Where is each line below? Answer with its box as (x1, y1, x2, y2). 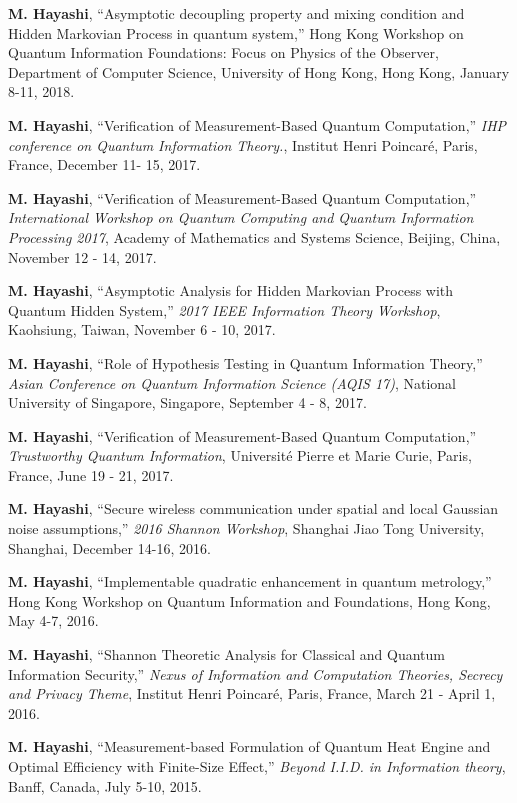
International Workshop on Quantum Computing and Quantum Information (8, 207, 474, 228)
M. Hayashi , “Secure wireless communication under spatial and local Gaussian (8, 498, 499, 519)
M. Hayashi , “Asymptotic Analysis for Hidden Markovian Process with (8, 280, 454, 301)
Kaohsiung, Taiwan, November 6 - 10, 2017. (8, 319, 276, 340)
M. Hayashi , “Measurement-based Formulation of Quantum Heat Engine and (8, 736, 491, 757)
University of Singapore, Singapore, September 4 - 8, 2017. (8, 392, 367, 413)
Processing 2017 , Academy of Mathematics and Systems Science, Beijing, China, (8, 226, 501, 247)
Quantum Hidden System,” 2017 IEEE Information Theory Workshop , (8, 299, 441, 320)
